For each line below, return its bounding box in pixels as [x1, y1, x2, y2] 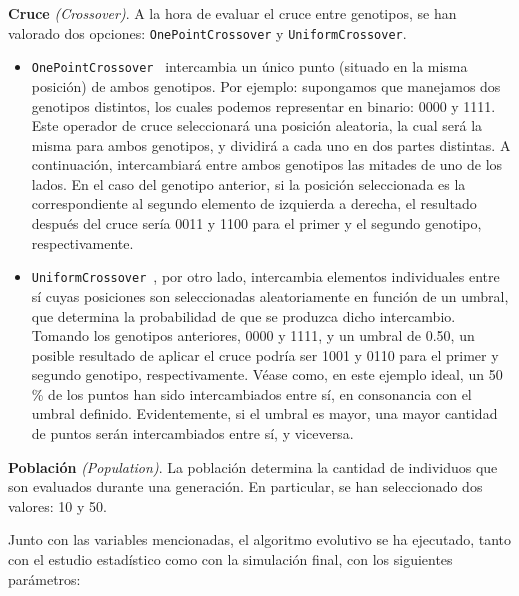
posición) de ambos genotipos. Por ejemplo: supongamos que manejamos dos [31, 75, 501, 96]
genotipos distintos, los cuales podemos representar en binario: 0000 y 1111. [31, 95, 496, 116]
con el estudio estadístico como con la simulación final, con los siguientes [8, 549, 453, 570]
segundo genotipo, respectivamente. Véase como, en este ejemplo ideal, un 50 [31, 364, 503, 385]
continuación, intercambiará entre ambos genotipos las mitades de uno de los [31, 154, 503, 175]
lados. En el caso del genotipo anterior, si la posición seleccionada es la [31, 173, 466, 194]
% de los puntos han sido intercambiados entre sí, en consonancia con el [31, 383, 472, 404]
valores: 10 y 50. [8, 495, 107, 516]
